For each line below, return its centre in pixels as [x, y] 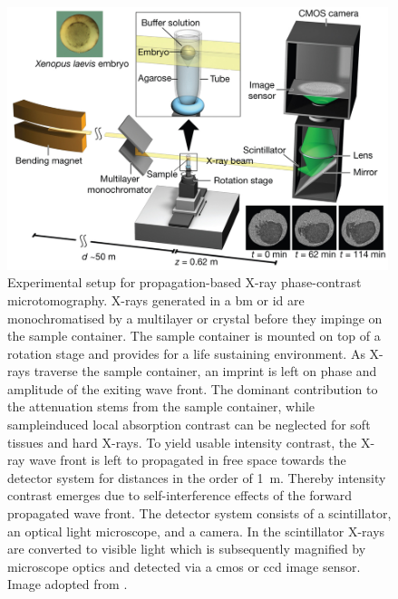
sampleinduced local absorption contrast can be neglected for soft [189, 425]
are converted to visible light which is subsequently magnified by [187, 549]
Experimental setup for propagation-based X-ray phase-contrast [184, 282]
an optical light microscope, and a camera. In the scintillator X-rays [196, 531]
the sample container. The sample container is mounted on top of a [194, 336]
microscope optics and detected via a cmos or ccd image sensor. [184, 566]
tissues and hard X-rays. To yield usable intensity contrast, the [182, 442]
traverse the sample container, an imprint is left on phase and [205, 371]
